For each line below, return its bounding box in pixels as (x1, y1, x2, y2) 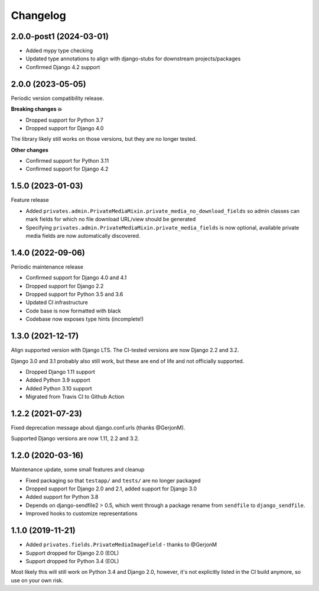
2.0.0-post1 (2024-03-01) (11, 31, 109, 41)
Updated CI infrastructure (25, 299, 89, 306)
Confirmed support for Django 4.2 (25, 166, 109, 173)
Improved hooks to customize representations (25, 510, 138, 517)
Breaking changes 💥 (11, 105, 62, 112)
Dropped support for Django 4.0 (25, 124, 104, 131)
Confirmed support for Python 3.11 (25, 157, 109, 164)
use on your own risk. (11, 577, 64, 584)
